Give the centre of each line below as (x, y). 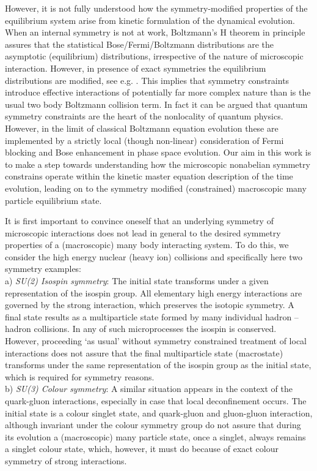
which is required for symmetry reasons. (80, 376)
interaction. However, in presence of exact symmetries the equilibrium (136, 68)
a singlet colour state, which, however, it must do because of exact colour (142, 449)
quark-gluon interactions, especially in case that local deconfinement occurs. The (156, 401)
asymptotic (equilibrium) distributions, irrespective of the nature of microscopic (154, 56)
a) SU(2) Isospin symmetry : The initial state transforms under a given (137, 281)
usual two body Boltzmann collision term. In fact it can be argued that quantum (156, 104)
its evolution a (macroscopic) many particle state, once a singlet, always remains (155, 436)
